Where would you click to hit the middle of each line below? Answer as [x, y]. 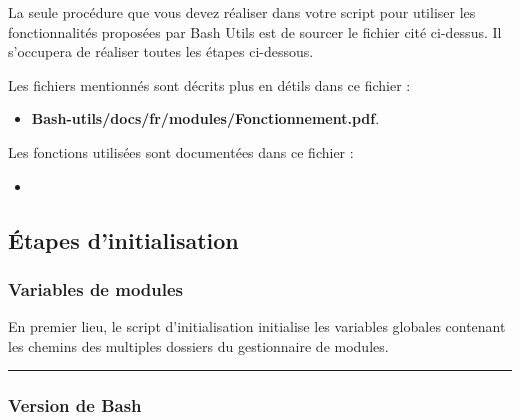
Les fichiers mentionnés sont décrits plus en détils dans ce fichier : [209, 84]
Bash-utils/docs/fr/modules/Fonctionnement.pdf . [205, 118]
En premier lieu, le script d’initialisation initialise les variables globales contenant [257, 326]
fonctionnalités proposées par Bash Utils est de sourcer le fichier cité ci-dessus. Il [255, 31]
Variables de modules [96, 288]
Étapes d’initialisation [123, 239]
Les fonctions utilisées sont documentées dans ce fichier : [181, 151]
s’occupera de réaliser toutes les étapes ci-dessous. [161, 51]
